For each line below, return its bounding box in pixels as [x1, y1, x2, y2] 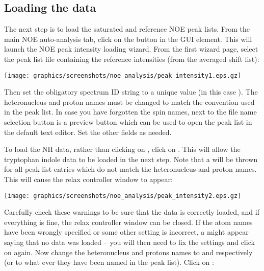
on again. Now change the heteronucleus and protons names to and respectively [4, 246, 253, 257]
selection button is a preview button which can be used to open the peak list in [4, 117, 252, 127]
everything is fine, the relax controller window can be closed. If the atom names [4, 216, 253, 227]
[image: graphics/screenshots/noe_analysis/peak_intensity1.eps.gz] [4, 72, 242, 79]
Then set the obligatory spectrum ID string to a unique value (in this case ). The [4, 86, 258, 97]
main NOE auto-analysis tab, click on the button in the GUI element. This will [4, 33, 252, 44]
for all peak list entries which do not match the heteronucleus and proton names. [4, 164, 257, 174]
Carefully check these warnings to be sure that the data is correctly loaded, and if [4, 207, 259, 217]
